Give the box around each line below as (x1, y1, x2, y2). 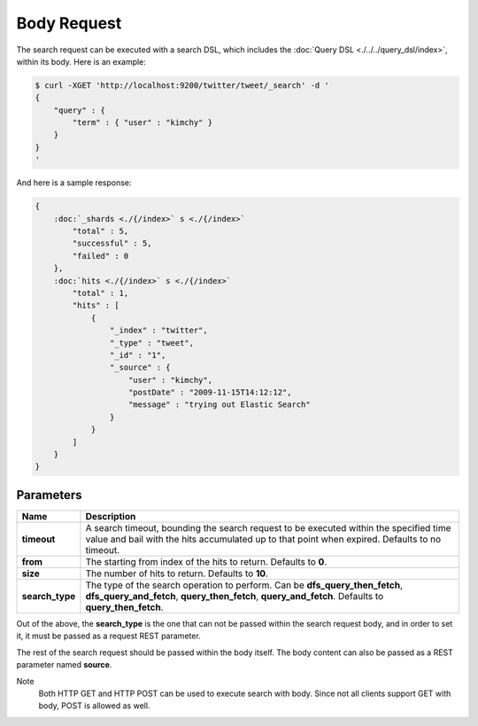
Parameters (16, 488, 82, 503)
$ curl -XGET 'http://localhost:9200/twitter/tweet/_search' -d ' (35, 80, 329, 90)
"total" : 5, (72, 226, 129, 237)
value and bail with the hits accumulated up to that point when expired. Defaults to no (85, 533, 442, 545)
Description (85, 510, 136, 522)
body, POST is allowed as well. (38, 700, 150, 711)
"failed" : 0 (72, 251, 129, 261)
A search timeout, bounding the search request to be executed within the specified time (85, 521, 451, 534)
